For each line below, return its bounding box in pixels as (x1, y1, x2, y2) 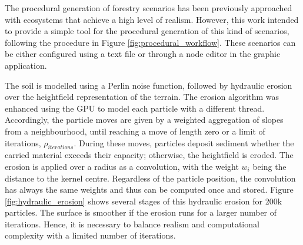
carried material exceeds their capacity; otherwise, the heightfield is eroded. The (5, 149, 294, 161)
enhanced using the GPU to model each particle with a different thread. (5, 102, 265, 114)
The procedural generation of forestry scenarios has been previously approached (5, 2, 292, 14)
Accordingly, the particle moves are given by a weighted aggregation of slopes (5, 113, 284, 126)
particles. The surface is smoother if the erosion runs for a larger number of (5, 206, 277, 219)
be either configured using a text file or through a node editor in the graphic (5, 48, 281, 60)
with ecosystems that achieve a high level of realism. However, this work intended (5, 13, 299, 25)
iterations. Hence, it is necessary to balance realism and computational (5, 217, 259, 230)
